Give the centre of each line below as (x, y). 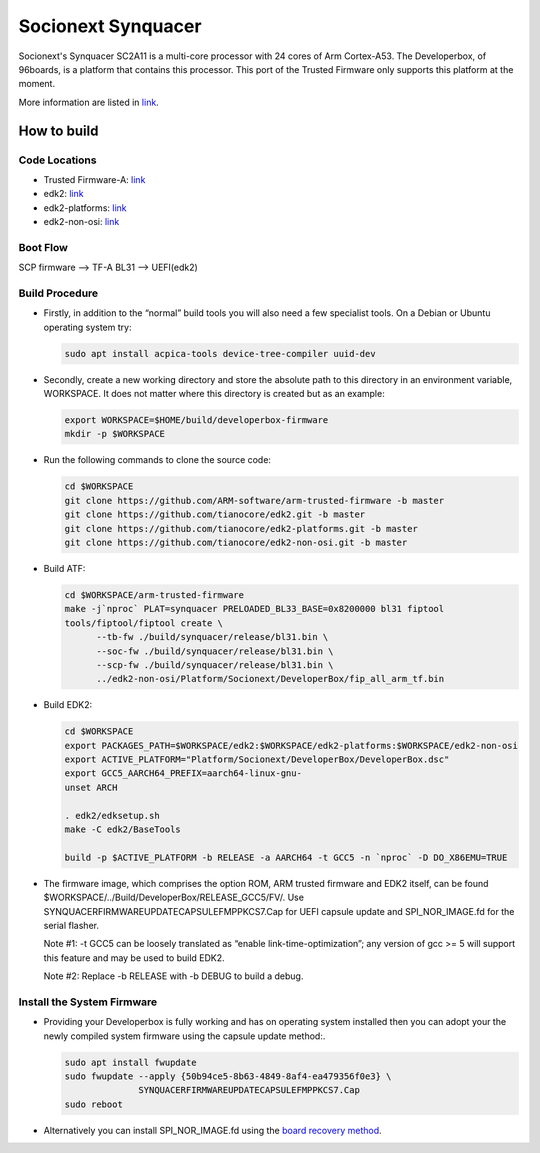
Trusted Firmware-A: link (94, 179)
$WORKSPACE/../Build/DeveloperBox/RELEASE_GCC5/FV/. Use (174, 897)
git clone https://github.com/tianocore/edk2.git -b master (215, 514)
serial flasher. (71, 925)
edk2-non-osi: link (81, 222)
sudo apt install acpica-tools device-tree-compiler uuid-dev (220, 353)
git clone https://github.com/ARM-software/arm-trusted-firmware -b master (254, 500)
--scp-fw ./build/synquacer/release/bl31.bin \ (215, 664)
